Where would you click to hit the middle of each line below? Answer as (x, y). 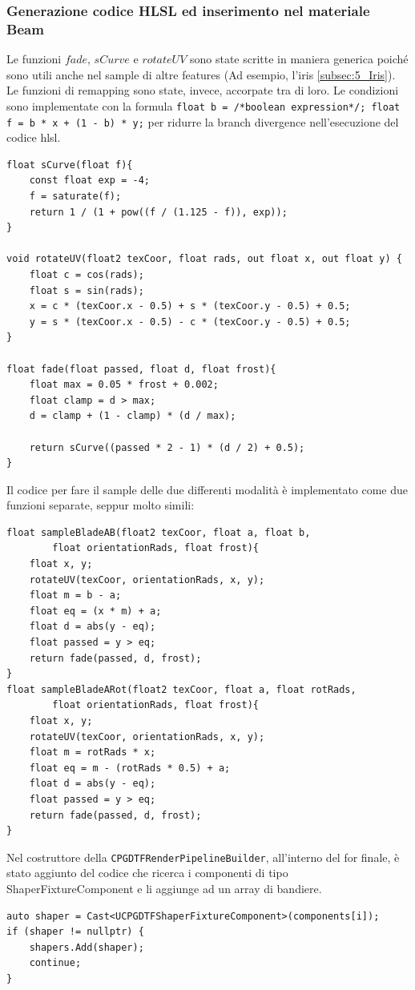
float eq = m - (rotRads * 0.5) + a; (130, 768)
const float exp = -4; (89, 181)
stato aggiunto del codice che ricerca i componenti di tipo (147, 873)
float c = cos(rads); (87, 274)
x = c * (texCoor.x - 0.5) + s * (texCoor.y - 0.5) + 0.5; (190, 306)
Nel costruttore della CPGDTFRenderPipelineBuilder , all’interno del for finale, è (203, 857)
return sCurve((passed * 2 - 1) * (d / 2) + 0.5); (167, 447)
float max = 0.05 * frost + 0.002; (124, 385)
